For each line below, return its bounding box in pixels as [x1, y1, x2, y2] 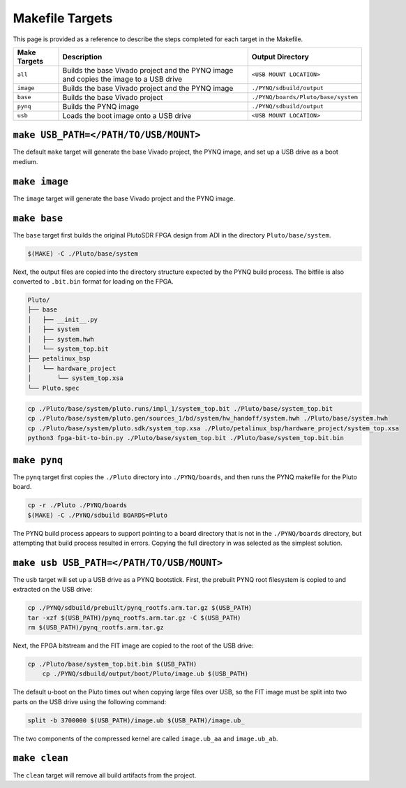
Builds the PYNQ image [62, 101, 140, 111]
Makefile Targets [13, 10, 113, 26]
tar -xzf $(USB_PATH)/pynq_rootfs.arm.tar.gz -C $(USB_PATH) [27, 613, 241, 622]
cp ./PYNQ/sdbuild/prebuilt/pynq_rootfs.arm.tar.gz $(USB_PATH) [27, 604, 253, 612]
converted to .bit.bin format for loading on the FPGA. [13, 277, 174, 286]
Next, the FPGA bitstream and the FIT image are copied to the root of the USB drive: [13, 641, 254, 650]
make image [13, 175, 69, 187]
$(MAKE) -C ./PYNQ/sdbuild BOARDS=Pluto [27, 511, 167, 519]
